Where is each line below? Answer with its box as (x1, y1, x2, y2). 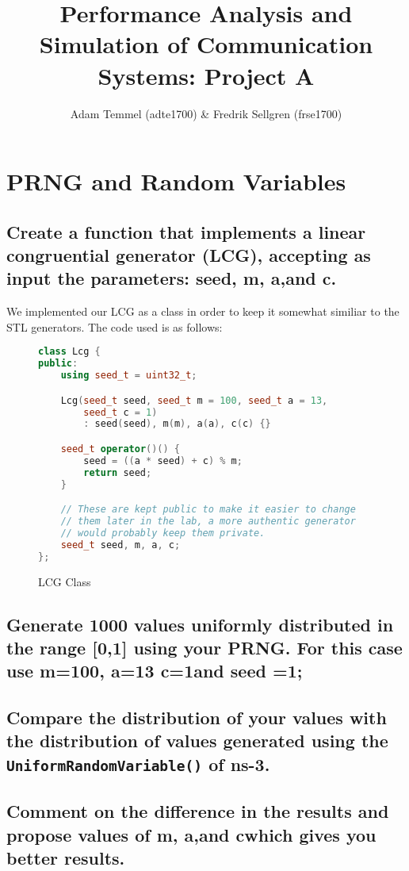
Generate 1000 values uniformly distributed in (6, 612, 394, 636)
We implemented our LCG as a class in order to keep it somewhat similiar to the (6, 303, 399, 320)
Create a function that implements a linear (6, 219, 366, 244)
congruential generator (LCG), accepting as (6, 243, 371, 267)
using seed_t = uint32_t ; (60, 370, 197, 382)
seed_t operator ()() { (60, 443, 181, 455)
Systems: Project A (97, 59, 315, 91)
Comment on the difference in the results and (6, 799, 389, 823)
